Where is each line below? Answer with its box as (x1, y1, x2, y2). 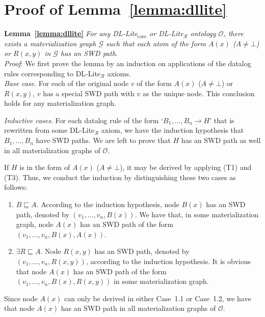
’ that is (209, 114, 234, 125)
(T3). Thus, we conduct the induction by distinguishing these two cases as (4, 171, 236, 182)
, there (223, 28, 244, 39)
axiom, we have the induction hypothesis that (101, 125, 244, 135)
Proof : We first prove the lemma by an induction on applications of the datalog (4, 57, 251, 68)
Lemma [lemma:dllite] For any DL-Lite (4, 28, 138, 39)
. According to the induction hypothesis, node (36, 199, 179, 210)
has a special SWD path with (43, 88, 135, 98)
